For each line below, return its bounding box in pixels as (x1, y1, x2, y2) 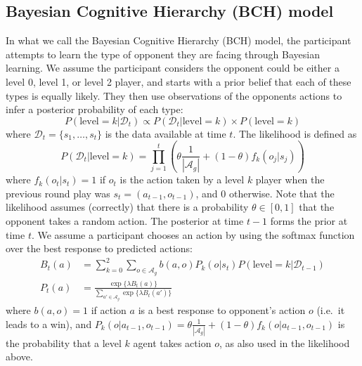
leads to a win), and (6, 316, 92, 331)
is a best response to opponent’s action (138, 302, 306, 317)
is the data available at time (105, 126, 226, 140)
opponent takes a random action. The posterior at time (6, 214, 244, 228)
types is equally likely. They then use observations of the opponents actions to (6, 88, 342, 103)
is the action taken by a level (119, 172, 245, 187)
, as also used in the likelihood (219, 335, 350, 350)
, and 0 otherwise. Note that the (195, 185, 335, 200)
